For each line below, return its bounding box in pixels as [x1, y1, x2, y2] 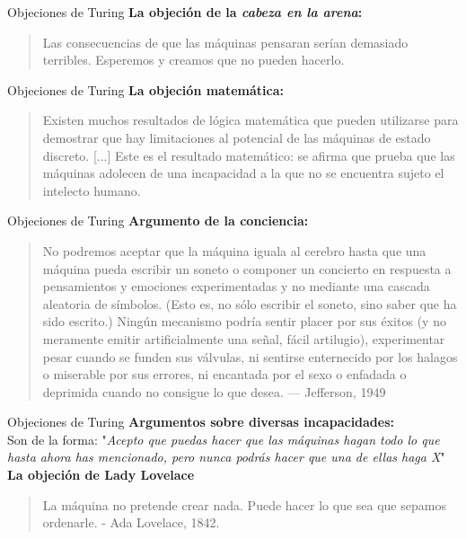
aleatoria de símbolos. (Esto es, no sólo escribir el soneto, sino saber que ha [42, 294, 457, 313]
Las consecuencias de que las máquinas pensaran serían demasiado [42, 32, 409, 51]
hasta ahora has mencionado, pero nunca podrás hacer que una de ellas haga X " [7, 447, 445, 466]
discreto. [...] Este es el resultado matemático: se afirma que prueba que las [42, 146, 455, 164]
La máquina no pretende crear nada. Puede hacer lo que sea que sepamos [42, 495, 446, 514]
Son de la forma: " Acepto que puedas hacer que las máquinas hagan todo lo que [7, 429, 440, 448]
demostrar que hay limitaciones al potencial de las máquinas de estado [42, 128, 431, 146]
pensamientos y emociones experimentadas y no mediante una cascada [42, 277, 430, 296]
